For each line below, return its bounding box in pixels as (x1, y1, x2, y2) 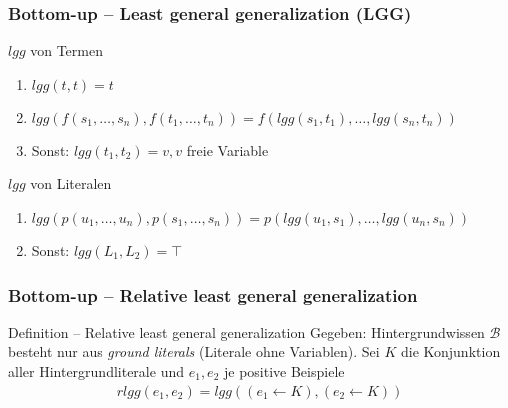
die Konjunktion (400, 341, 501, 362)
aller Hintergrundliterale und (8, 361, 184, 381)
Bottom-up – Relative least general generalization (8, 282, 418, 307)
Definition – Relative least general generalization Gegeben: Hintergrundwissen (8, 321, 485, 342)
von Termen (30, 40, 103, 61)
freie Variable (186, 139, 269, 160)
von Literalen (30, 173, 112, 194)
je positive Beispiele (223, 361, 345, 381)
